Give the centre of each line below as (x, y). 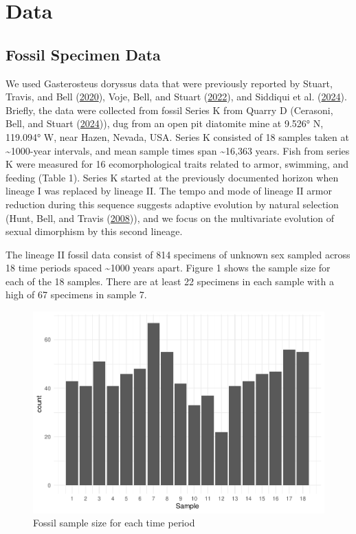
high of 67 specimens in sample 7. (76, 294)
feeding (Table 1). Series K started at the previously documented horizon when (172, 177)
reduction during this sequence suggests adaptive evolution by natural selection (172, 204)
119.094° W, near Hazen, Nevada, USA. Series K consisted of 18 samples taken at (177, 136)
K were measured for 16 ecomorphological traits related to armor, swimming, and (177, 164)
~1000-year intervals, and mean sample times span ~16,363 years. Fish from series (178, 150)
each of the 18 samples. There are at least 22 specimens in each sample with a (170, 281)
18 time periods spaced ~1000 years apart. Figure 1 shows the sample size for (168, 268)
